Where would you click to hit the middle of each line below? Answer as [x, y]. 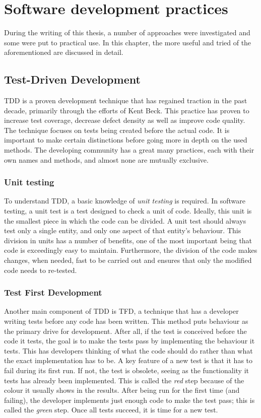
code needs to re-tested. [41, 270]
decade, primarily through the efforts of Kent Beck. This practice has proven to [127, 110]
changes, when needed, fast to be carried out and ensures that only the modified [128, 260]
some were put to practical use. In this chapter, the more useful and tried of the [128, 42]
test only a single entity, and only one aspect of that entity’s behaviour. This [123, 230]
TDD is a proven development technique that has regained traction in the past [126, 100]
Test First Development [53, 292]
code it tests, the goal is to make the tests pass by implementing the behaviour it [129, 341]
